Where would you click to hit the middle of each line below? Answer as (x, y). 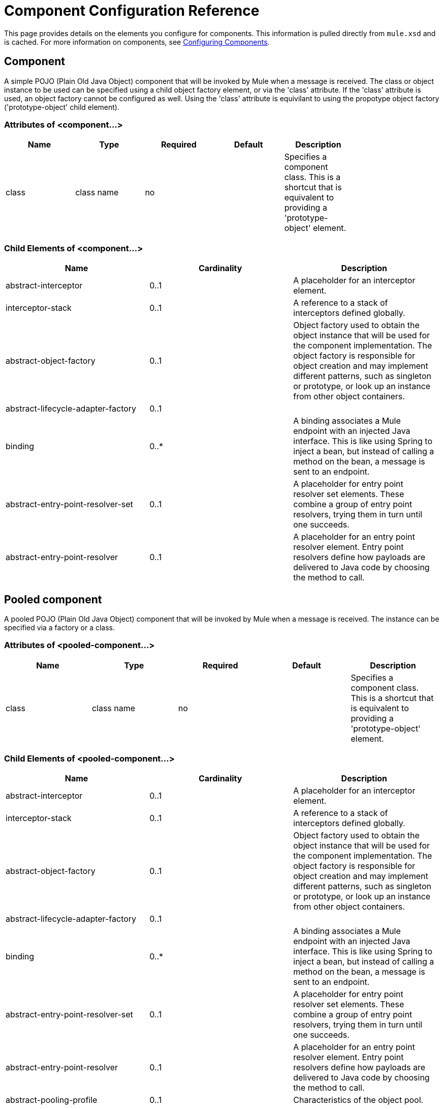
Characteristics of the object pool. (358, 1100)
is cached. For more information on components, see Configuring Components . (137, 42)
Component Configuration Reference (132, 11)
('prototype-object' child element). (62, 107)
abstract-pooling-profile (52, 1100)
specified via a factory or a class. (60, 627)
